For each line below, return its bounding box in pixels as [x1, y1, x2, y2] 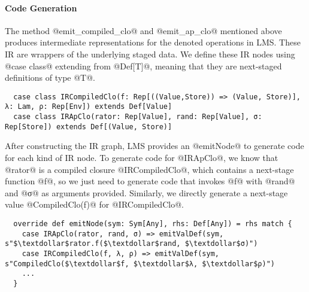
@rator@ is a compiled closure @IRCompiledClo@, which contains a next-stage [5, 163, 294, 175]
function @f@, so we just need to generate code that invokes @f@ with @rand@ [5, 175, 295, 187]
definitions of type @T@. [5, 71, 95, 84]
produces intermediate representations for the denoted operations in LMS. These [5, 36, 301, 48]
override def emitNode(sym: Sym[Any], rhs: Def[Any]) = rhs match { [13, 219, 292, 228]
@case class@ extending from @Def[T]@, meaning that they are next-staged [5, 59, 282, 72]
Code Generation [5, 1, 77, 14]
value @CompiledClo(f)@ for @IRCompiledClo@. [5, 198, 184, 211]
